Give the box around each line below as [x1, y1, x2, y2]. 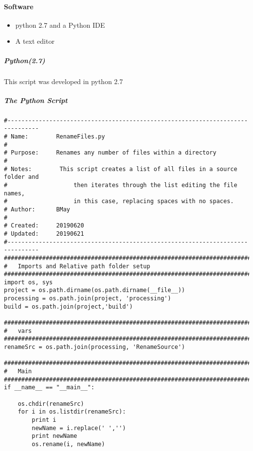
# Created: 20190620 [4, 222, 84, 229]
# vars [4, 327, 32, 334]
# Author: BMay [4, 206, 71, 213]
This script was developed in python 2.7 [4, 76, 123, 86]
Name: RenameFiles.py [11, 133, 105, 140]
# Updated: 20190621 [4, 230, 84, 237]
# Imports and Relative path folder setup [4, 262, 150, 270]
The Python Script [4, 95, 68, 105]
